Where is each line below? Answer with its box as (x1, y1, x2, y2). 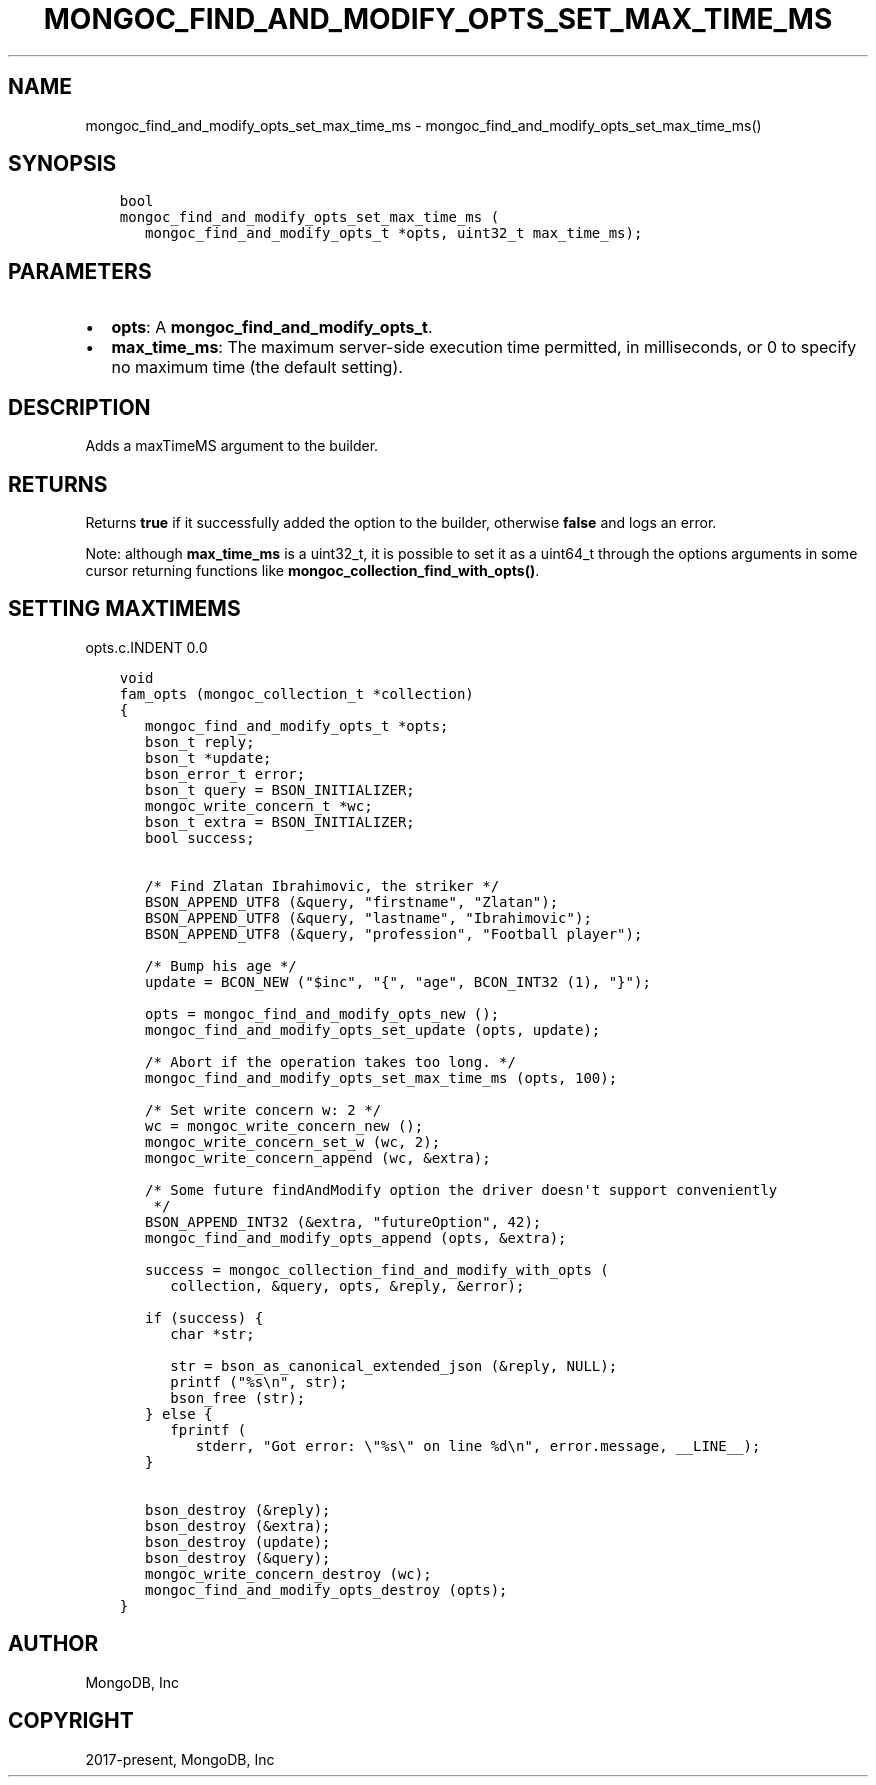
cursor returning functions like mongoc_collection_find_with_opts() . (85, 561, 540, 579)
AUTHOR (8, 1631, 99, 1657)
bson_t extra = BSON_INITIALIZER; (145, 813, 415, 830)
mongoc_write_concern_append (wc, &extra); (145, 1149, 491, 1166)
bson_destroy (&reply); (145, 1501, 331, 1518)
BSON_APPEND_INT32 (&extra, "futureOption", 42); (145, 1213, 542, 1230)
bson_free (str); (170, 1389, 306, 1406)
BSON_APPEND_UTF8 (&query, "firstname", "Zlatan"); (145, 893, 559, 910)
